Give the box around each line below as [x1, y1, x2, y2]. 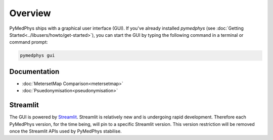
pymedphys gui [20, 53, 55, 58]
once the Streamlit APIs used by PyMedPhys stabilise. [9, 128, 122, 134]
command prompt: [9, 39, 48, 45]
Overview [9, 8, 51, 19]
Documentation [9, 67, 60, 76]
